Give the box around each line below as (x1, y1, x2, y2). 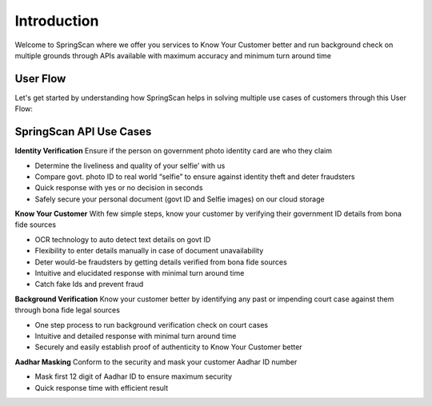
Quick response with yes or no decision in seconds (34, 183, 203, 193)
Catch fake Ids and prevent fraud (34, 280, 144, 289)
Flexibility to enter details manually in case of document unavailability (34, 246, 264, 256)
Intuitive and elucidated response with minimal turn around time (34, 269, 245, 278)
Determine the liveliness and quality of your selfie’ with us (34, 161, 226, 170)
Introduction (14, 12, 99, 30)
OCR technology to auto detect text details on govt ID (34, 234, 211, 244)
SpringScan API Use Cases (14, 125, 152, 139)
